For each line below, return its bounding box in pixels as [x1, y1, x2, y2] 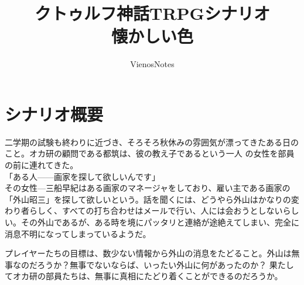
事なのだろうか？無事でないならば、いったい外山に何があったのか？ [5, 258, 267, 270]
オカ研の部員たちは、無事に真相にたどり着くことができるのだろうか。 [12, 270, 283, 282]
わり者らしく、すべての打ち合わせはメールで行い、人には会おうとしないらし [5, 204, 299, 217]
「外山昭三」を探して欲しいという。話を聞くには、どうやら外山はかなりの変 [5, 193, 299, 205]
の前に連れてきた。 [5, 159, 78, 171]
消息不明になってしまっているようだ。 [5, 227, 151, 239]
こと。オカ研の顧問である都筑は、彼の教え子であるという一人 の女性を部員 [5, 147, 295, 159]
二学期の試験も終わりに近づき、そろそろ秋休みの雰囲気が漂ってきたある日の [5, 135, 299, 148]
